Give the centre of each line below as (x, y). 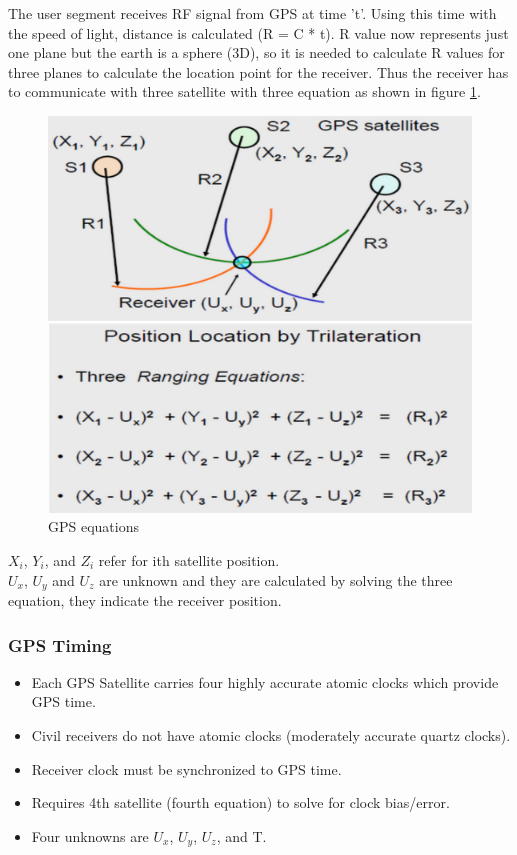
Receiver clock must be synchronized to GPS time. (186, 768)
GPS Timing (60, 644)
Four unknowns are (90, 835)
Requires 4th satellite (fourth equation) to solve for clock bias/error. (240, 802)
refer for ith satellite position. (189, 559)
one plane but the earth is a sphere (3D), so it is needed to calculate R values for (256, 52)
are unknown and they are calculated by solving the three (276, 579)
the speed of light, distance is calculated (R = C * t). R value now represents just (258, 32)
